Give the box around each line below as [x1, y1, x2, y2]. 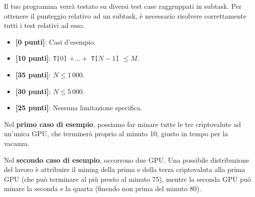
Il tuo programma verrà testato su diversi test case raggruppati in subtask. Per [4, 1, 242, 11]
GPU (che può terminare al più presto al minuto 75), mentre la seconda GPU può [4, 173, 251, 184]
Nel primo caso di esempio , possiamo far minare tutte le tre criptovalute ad [4, 119, 241, 129]
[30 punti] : [15, 86, 51, 96]
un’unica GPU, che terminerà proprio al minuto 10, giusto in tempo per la [4, 128, 228, 139]
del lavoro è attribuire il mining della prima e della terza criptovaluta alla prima [4, 164, 245, 174]
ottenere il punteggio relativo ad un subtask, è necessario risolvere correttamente [4, 10, 247, 21]
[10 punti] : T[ [15, 53, 60, 63]
